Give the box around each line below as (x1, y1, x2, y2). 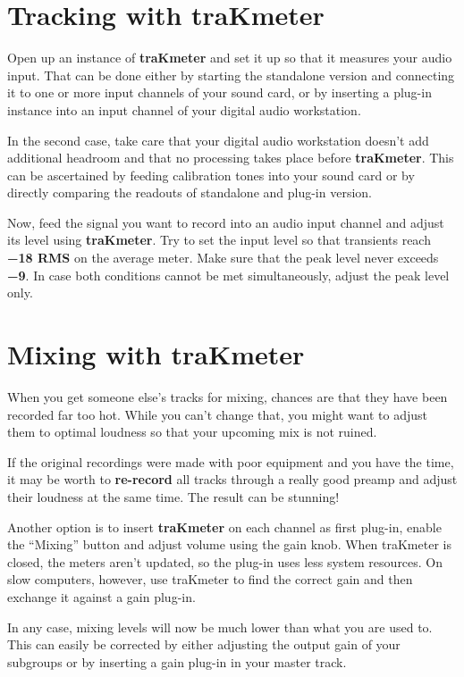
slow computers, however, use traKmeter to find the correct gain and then (7, 570, 413, 589)
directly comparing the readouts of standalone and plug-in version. (7, 183, 372, 202)
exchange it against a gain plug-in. (7, 587, 196, 606)
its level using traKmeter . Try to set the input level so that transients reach (7, 230, 431, 249)
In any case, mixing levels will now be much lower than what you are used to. (7, 617, 433, 636)
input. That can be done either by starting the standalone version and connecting (7, 65, 455, 84)
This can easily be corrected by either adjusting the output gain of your (7, 635, 401, 654)
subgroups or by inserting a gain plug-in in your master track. (7, 652, 347, 671)
